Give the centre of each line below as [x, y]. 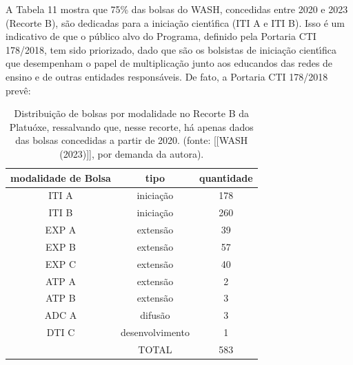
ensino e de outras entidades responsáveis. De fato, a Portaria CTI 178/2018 [167, 76]
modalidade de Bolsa [61, 177]
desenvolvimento [155, 332]
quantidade [226, 177]
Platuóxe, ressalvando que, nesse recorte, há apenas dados [131, 126]
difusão [155, 315]
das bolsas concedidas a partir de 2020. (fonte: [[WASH [132, 140]
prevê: [18, 90]
